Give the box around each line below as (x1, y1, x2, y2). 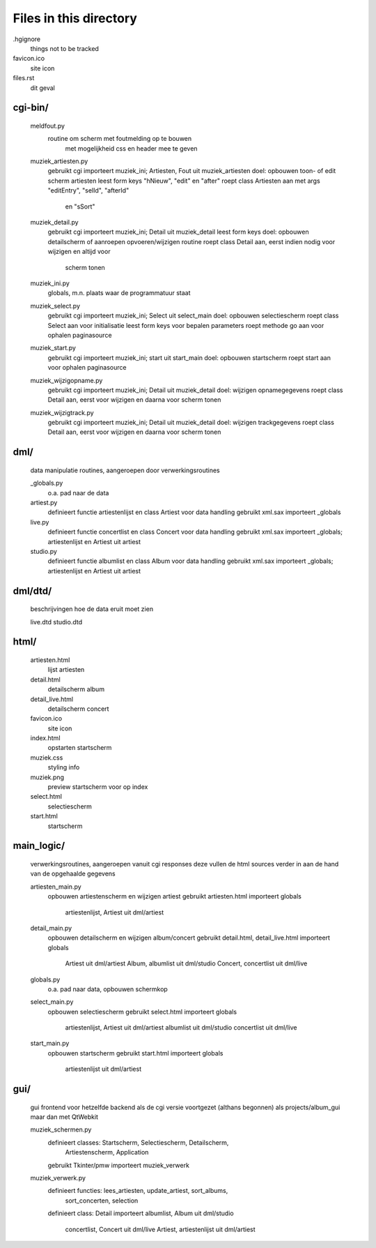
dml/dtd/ (13, 585, 52, 596)
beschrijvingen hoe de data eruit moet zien (30, 605, 153, 613)
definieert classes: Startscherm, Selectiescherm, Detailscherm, (47, 1138, 229, 1147)
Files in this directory (13, 10, 137, 26)
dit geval (30, 84, 56, 92)
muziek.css (30, 753, 63, 762)
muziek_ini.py (30, 279, 70, 287)
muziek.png (30, 773, 64, 781)
